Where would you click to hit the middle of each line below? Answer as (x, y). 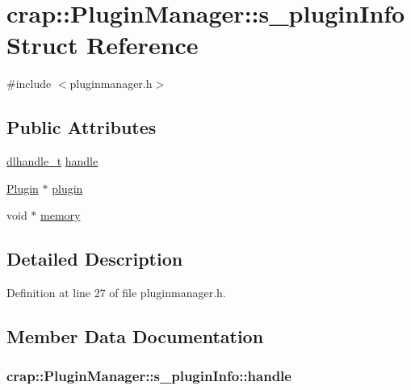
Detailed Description (95, 259)
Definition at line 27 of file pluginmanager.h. (116, 293)
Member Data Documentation (135, 336)
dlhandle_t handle (52, 161)
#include (29, 84)
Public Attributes (82, 127)
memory (61, 215)
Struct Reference (103, 45)
